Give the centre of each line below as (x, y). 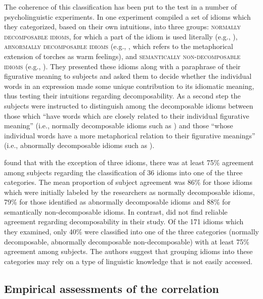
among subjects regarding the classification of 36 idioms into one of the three (123, 172)
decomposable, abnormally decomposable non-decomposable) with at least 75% (127, 241)
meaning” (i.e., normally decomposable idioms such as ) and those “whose (119, 126)
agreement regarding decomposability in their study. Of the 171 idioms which (124, 221)
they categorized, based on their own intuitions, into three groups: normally (122, 27)
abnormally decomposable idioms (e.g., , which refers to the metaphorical (119, 46)
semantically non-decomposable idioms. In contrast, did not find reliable (116, 211)
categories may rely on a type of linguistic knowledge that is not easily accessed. (128, 261)
